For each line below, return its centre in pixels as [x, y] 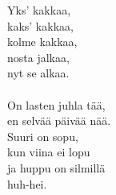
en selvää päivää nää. [59, 120]
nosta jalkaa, [38, 57]
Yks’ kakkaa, [39, 10]
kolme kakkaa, [42, 41]
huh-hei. [27, 183]
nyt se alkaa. [38, 73]
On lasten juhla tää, [56, 104]
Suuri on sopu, [43, 136]
